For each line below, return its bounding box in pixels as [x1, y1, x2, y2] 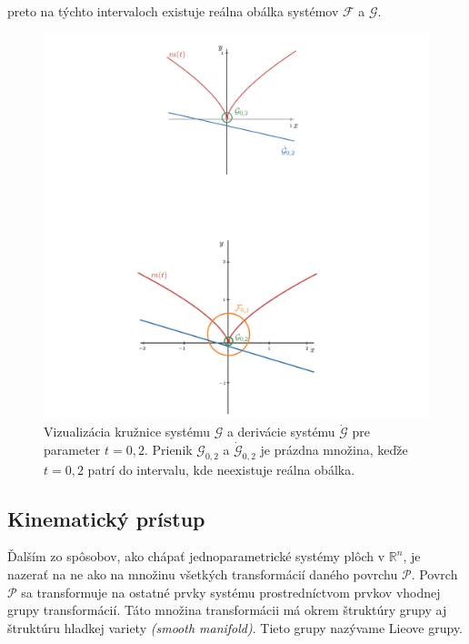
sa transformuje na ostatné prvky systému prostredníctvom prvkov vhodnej [21, 582, 441, 601]
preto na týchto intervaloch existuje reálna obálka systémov [7, 2, 339, 20]
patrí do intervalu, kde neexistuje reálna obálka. [87, 459, 355, 478]
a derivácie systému [226, 422, 335, 441]
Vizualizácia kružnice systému [44, 422, 210, 441]
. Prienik [144, 439, 193, 458]
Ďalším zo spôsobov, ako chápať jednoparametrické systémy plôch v [7, 547, 385, 566]
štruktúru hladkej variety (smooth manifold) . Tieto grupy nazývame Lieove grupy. [7, 618, 463, 637]
